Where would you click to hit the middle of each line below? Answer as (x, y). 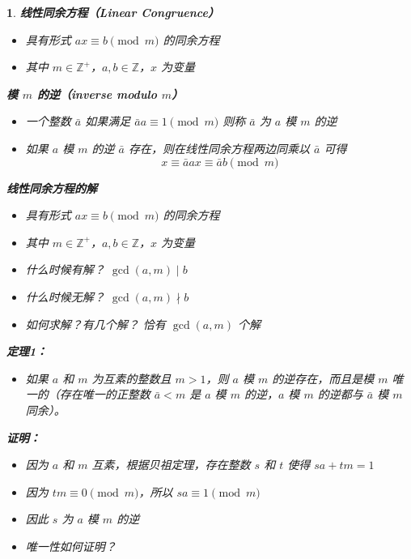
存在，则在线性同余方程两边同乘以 (219, 148)
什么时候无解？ (65, 296)
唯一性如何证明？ (71, 546)
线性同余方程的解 (52, 188)
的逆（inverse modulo (97, 94)
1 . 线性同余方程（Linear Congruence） (113, 12)
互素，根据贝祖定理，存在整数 (171, 465)
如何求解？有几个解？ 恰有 (95, 324)
